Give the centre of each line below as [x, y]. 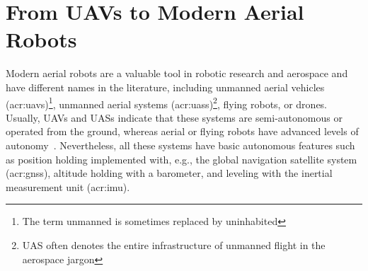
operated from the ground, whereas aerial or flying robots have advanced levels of [182, 131]
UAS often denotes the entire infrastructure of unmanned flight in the [174, 244]
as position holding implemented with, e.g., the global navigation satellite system [182, 159]
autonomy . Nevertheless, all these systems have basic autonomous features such [180, 145]
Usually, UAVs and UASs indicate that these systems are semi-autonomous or [174, 117]
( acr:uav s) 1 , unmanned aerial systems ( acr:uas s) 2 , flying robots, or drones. [166, 103]
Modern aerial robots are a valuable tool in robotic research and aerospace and [177, 73]
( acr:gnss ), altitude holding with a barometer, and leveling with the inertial [169, 173]
